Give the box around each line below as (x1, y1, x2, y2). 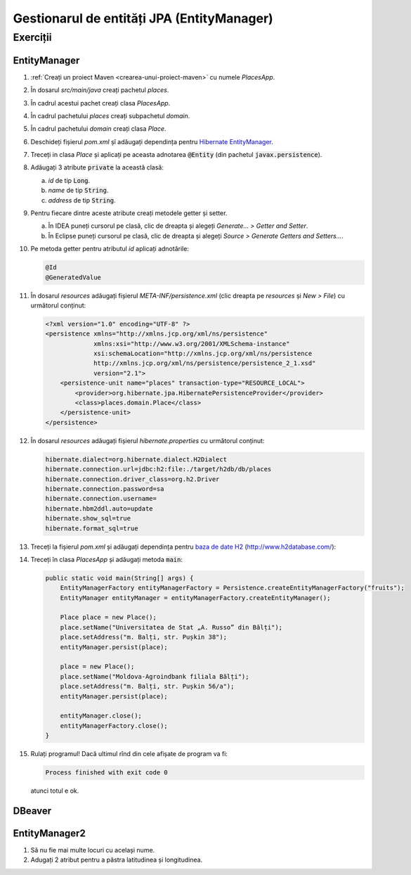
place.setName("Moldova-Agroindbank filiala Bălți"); (60, 672, 249, 680)
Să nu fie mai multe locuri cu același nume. (30, 846, 155, 855)
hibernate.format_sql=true (45, 524, 138, 532)
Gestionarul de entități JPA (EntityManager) (13, 11, 273, 26)
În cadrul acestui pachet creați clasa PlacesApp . (30, 98, 171, 107)
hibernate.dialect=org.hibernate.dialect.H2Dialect (45, 455, 228, 464)
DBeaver (13, 805, 52, 817)
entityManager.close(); (60, 712, 142, 720)
